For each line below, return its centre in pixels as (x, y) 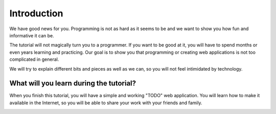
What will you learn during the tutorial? (73, 84)
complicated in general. (34, 59)
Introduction (36, 13)
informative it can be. (32, 35)
